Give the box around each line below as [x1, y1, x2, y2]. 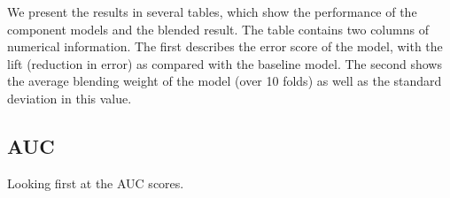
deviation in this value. [7, 88, 132, 107]
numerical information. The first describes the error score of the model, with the [7, 37, 443, 56]
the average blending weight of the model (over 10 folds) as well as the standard [7, 72, 442, 90]
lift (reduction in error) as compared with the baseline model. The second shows [7, 54, 442, 72]
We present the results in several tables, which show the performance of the [7, 3, 417, 20]
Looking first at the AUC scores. [7, 173, 184, 192]
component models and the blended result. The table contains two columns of [7, 19, 429, 38]
